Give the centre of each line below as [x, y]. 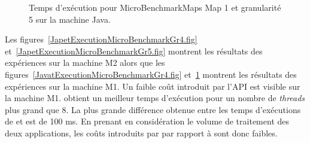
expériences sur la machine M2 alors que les [85, 63]
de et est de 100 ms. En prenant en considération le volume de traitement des [147, 121]
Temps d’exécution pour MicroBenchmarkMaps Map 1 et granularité [155, 7]
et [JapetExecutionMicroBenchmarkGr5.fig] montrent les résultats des [134, 51]
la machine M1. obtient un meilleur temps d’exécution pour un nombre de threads [155, 98]
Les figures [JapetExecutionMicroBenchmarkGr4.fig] [101, 39]
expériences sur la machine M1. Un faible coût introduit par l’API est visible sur [153, 86]
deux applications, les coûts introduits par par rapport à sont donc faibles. [141, 133]
